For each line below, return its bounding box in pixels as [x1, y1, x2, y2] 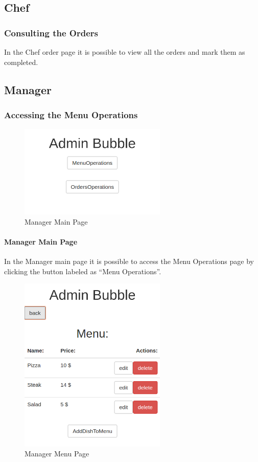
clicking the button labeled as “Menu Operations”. [4, 266, 161, 276]
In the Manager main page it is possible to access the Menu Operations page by [4, 256, 254, 267]
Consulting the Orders [4, 26, 99, 39]
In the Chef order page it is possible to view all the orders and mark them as [4, 47, 245, 57]
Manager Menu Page [25, 448, 89, 459]
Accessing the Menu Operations [4, 108, 138, 121]
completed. [4, 56, 38, 67]
